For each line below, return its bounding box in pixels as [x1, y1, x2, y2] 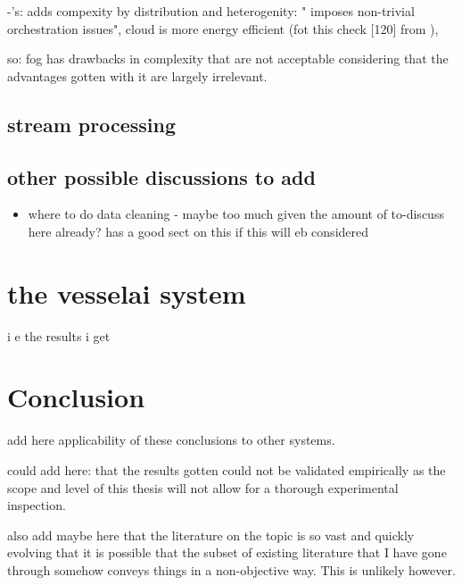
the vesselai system [7, 274, 246, 311]
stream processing [7, 110, 177, 138]
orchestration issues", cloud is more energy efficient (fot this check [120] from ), [7, 19, 439, 38]
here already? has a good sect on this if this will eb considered [28, 221, 369, 240]
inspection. [7, 496, 66, 514]
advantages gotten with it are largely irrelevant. [7, 66, 268, 85]
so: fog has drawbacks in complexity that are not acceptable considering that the [7, 49, 449, 68]
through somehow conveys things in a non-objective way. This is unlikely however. [7, 560, 456, 579]
